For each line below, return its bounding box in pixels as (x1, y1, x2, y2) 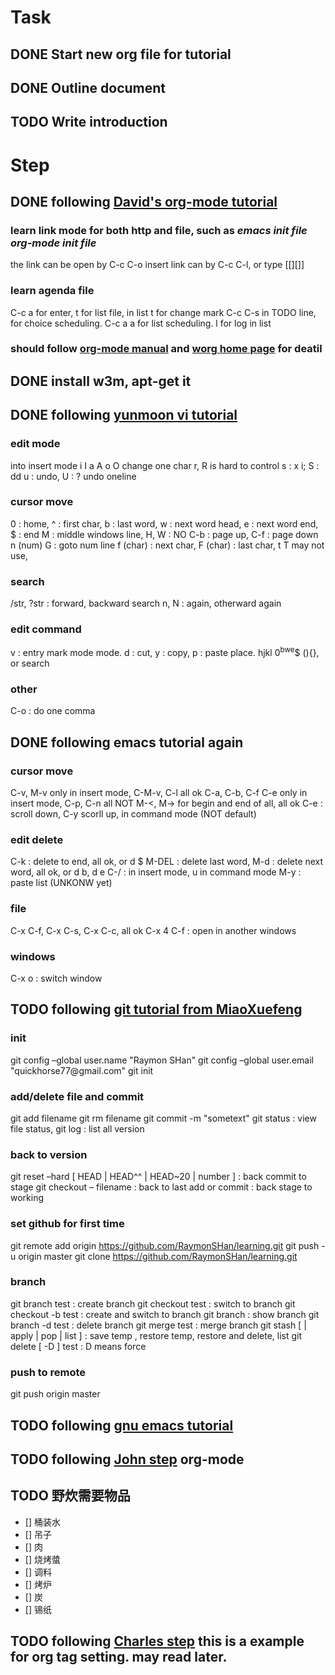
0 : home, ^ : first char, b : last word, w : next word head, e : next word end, (10, 517, 319, 530)
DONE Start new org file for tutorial (10, 46, 232, 63)
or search (10, 657, 50, 670)
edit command (10, 622, 82, 636)
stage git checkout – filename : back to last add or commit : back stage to (10, 1181, 313, 1193)
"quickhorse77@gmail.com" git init (10, 1064, 154, 1076)
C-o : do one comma (10, 705, 96, 717)
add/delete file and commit (10, 1089, 145, 1103)
